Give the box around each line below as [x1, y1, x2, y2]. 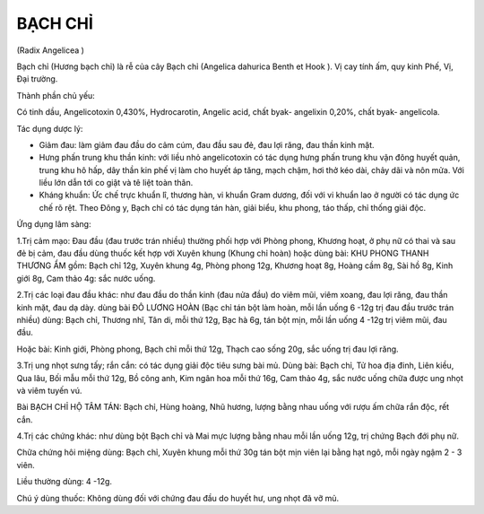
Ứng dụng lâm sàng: [16, 219, 91, 230]
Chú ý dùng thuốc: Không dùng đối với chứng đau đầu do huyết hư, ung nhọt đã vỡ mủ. [16, 492, 340, 503]
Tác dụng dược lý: [16, 123, 83, 134]
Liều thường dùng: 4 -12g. [16, 476, 112, 487]
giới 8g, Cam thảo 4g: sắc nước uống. [16, 273, 156, 283]
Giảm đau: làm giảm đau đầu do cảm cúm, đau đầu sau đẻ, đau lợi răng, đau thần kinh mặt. [39, 139, 376, 150]
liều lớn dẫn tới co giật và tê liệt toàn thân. [39, 178, 194, 188]
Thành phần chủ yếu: [16, 90, 96, 100]
